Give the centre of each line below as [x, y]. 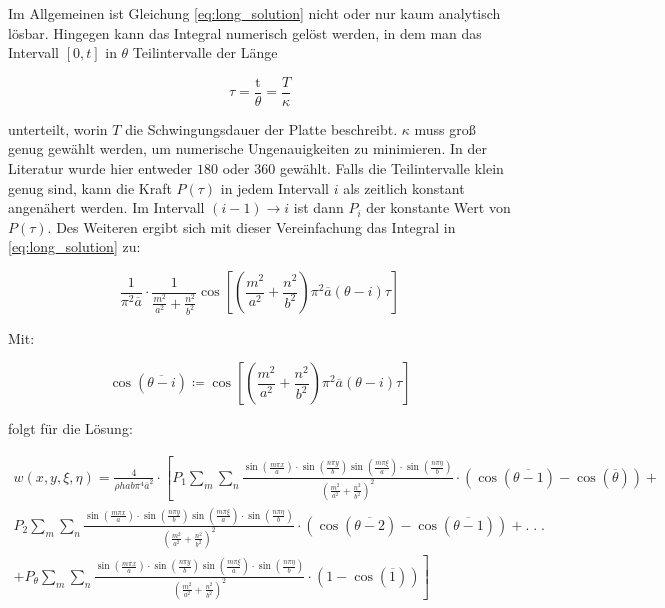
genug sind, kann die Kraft [90, 187]
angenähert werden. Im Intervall [106, 207]
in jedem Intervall [274, 187]
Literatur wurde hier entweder [100, 168]
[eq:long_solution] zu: [74, 246]
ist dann [318, 207]
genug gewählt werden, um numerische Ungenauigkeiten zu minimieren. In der [247, 148]
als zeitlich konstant [404, 187]
